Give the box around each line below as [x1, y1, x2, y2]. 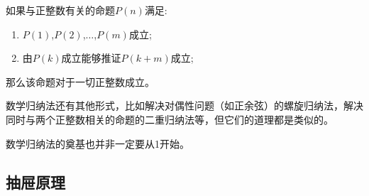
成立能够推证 [61, 50, 121, 65]
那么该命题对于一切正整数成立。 [6, 74, 155, 89]
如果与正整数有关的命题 [6, 3, 115, 17]
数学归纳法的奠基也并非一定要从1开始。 [6, 136, 189, 151]
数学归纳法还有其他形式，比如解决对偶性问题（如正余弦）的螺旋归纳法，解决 [6, 98, 363, 113]
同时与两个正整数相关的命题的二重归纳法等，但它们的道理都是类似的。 [6, 111, 334, 126]
